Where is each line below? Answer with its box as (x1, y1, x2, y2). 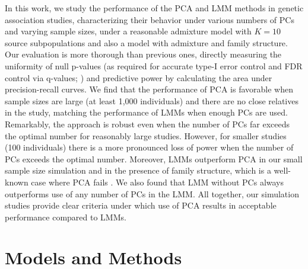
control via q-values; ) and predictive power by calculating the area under (5, 71, 272, 84)
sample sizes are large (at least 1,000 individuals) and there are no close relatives (5, 94, 299, 107)
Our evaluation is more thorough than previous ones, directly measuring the (5, 48, 282, 60)
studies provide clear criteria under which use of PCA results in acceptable (5, 199, 277, 212)
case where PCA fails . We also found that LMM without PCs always (31, 175, 284, 188)
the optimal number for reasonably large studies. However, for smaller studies (5, 129, 287, 142)
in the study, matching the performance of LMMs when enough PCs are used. (5, 106, 288, 119)
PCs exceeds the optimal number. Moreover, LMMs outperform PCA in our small (5, 152, 303, 165)
